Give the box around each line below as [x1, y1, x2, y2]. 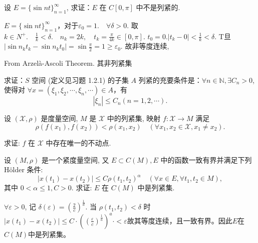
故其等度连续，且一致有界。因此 [127, 215, 232, 225]
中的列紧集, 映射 [107, 113, 161, 124]
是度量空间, [41, 113, 78, 124]
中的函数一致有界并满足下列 [160, 154, 252, 165]
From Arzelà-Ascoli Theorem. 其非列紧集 [4, 58, 132, 68]
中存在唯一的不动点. [46, 138, 111, 148]
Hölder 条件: [4, 164, 43, 175]
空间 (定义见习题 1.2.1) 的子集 [32, 74, 129, 85]
